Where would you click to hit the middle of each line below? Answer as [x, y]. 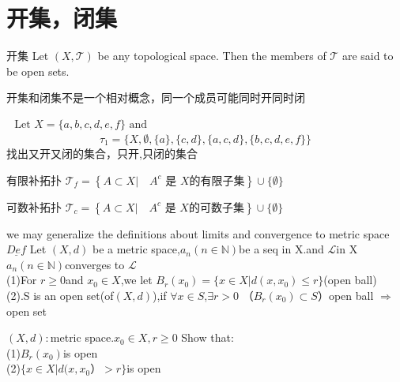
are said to [368, 56]
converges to [95, 264]
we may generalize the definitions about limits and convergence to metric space [198, 233]
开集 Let [28, 56]
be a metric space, [136, 249]
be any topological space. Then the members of [212, 56]
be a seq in [265, 249]
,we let [136, 280]
